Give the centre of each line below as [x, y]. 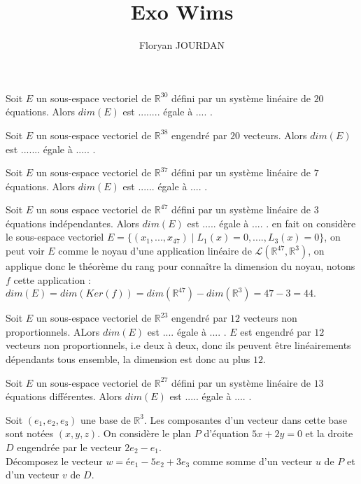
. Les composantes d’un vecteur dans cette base [245, 419]
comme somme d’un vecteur [253, 461]
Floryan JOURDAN [182, 45]
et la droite [329, 433]
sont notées [30, 433]
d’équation [226, 433]
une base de [106, 419]
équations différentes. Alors [64, 396]
